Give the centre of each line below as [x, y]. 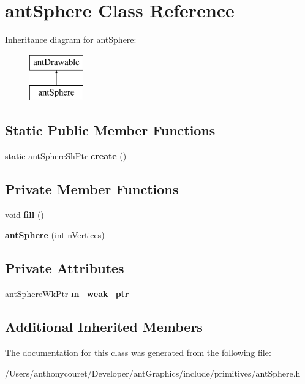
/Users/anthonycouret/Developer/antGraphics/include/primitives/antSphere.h [153, 373]
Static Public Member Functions [110, 130]
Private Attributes [65, 268]
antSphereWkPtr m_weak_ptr [67, 294]
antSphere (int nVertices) [55, 235]
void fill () [24, 214]
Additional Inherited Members [104, 327]
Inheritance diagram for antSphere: [71, 40]
